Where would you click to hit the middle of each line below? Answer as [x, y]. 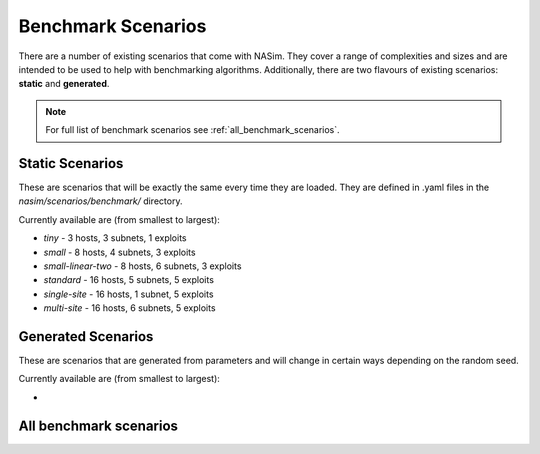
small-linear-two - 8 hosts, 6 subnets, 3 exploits [142, 266]
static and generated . [64, 84]
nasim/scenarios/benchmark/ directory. [100, 201]
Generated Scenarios [86, 336]
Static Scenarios [71, 163]
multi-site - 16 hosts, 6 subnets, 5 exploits [129, 308]
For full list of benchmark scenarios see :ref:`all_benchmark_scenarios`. [192, 130]
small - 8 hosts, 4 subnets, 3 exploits [119, 252]
